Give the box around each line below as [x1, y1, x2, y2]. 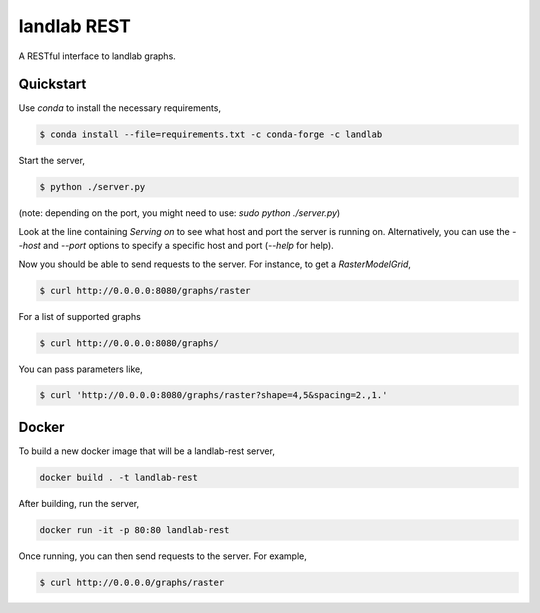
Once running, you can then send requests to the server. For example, [18, 550, 307, 562]
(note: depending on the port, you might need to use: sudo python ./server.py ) [18, 207, 341, 219]
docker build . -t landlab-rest [39, 471, 199, 483]
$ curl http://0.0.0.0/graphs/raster [39, 576, 225, 588]
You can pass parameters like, [18, 363, 144, 375]
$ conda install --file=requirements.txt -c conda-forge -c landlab [39, 129, 383, 140]
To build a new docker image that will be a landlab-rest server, [18, 445, 275, 457]
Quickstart [18, 76, 87, 93]
